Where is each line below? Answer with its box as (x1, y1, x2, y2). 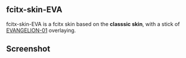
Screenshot (6, 44, 51, 54)
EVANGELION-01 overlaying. (6, 27, 76, 34)
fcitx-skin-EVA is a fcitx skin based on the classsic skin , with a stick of (6, 20, 180, 27)
